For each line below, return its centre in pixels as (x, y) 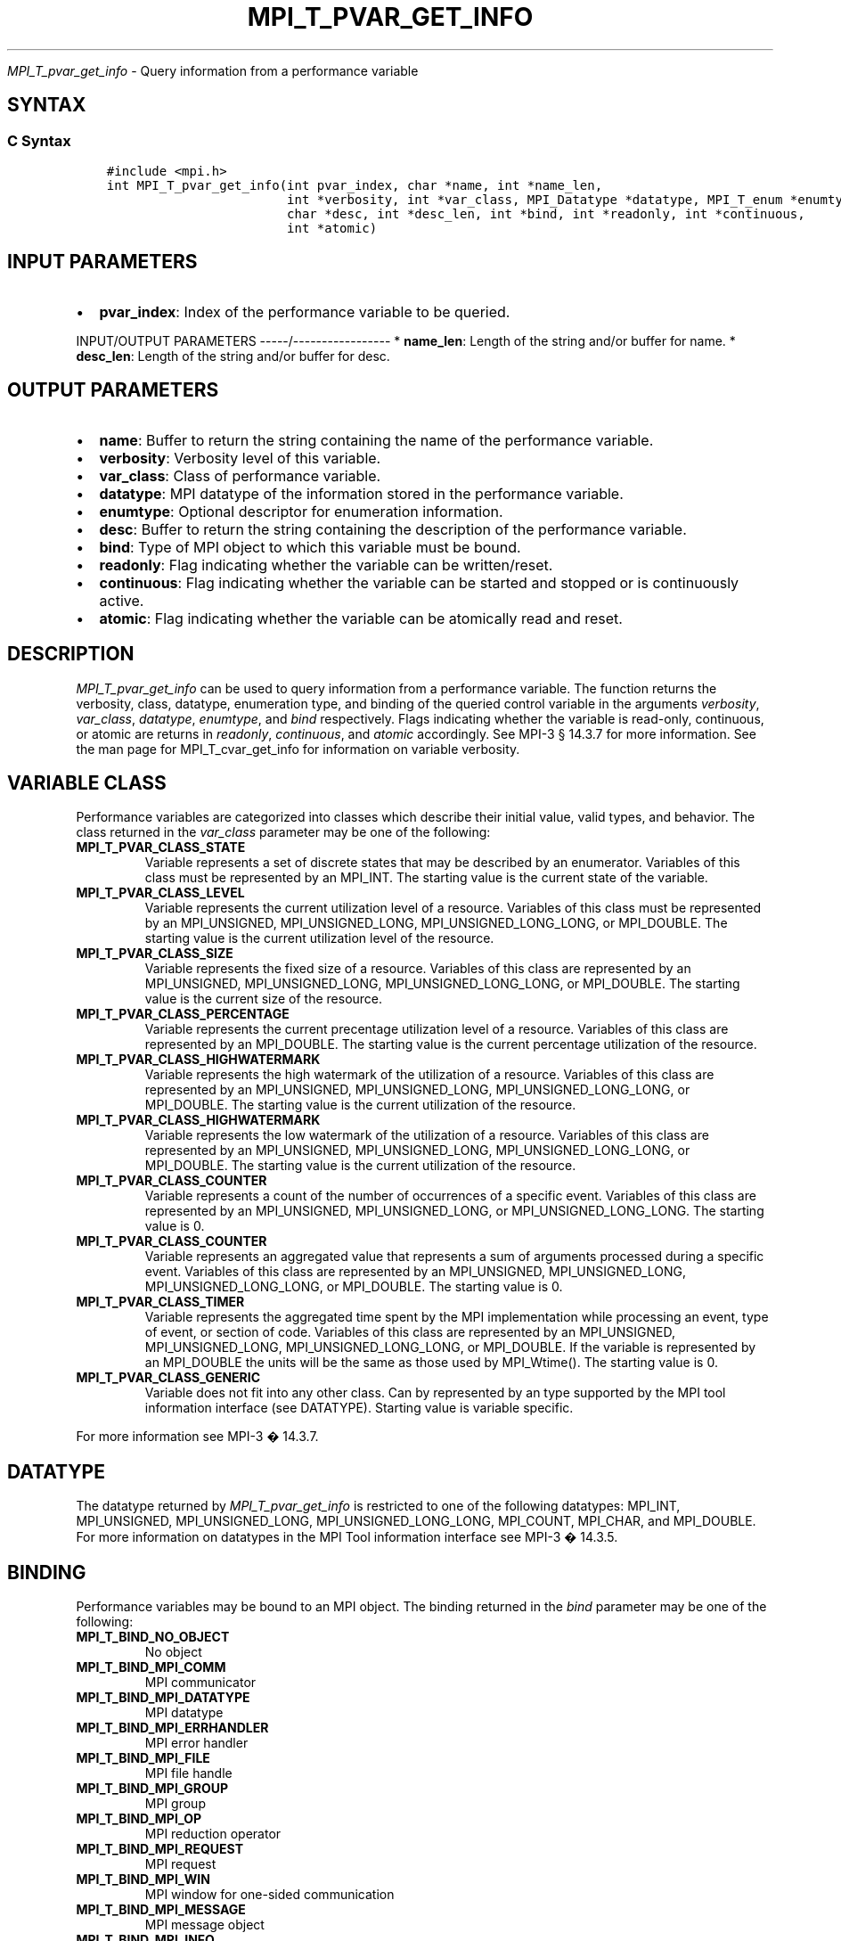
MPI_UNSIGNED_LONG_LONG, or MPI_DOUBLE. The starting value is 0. (354, 1287)
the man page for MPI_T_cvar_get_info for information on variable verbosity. (298, 749)
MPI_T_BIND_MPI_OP (139, 1819)
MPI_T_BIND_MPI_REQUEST (159, 1849)
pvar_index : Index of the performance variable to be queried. (305, 311)
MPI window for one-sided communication (269, 1895)
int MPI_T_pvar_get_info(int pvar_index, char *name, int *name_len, (355, 185)
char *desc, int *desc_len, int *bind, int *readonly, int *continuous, (546, 213)
